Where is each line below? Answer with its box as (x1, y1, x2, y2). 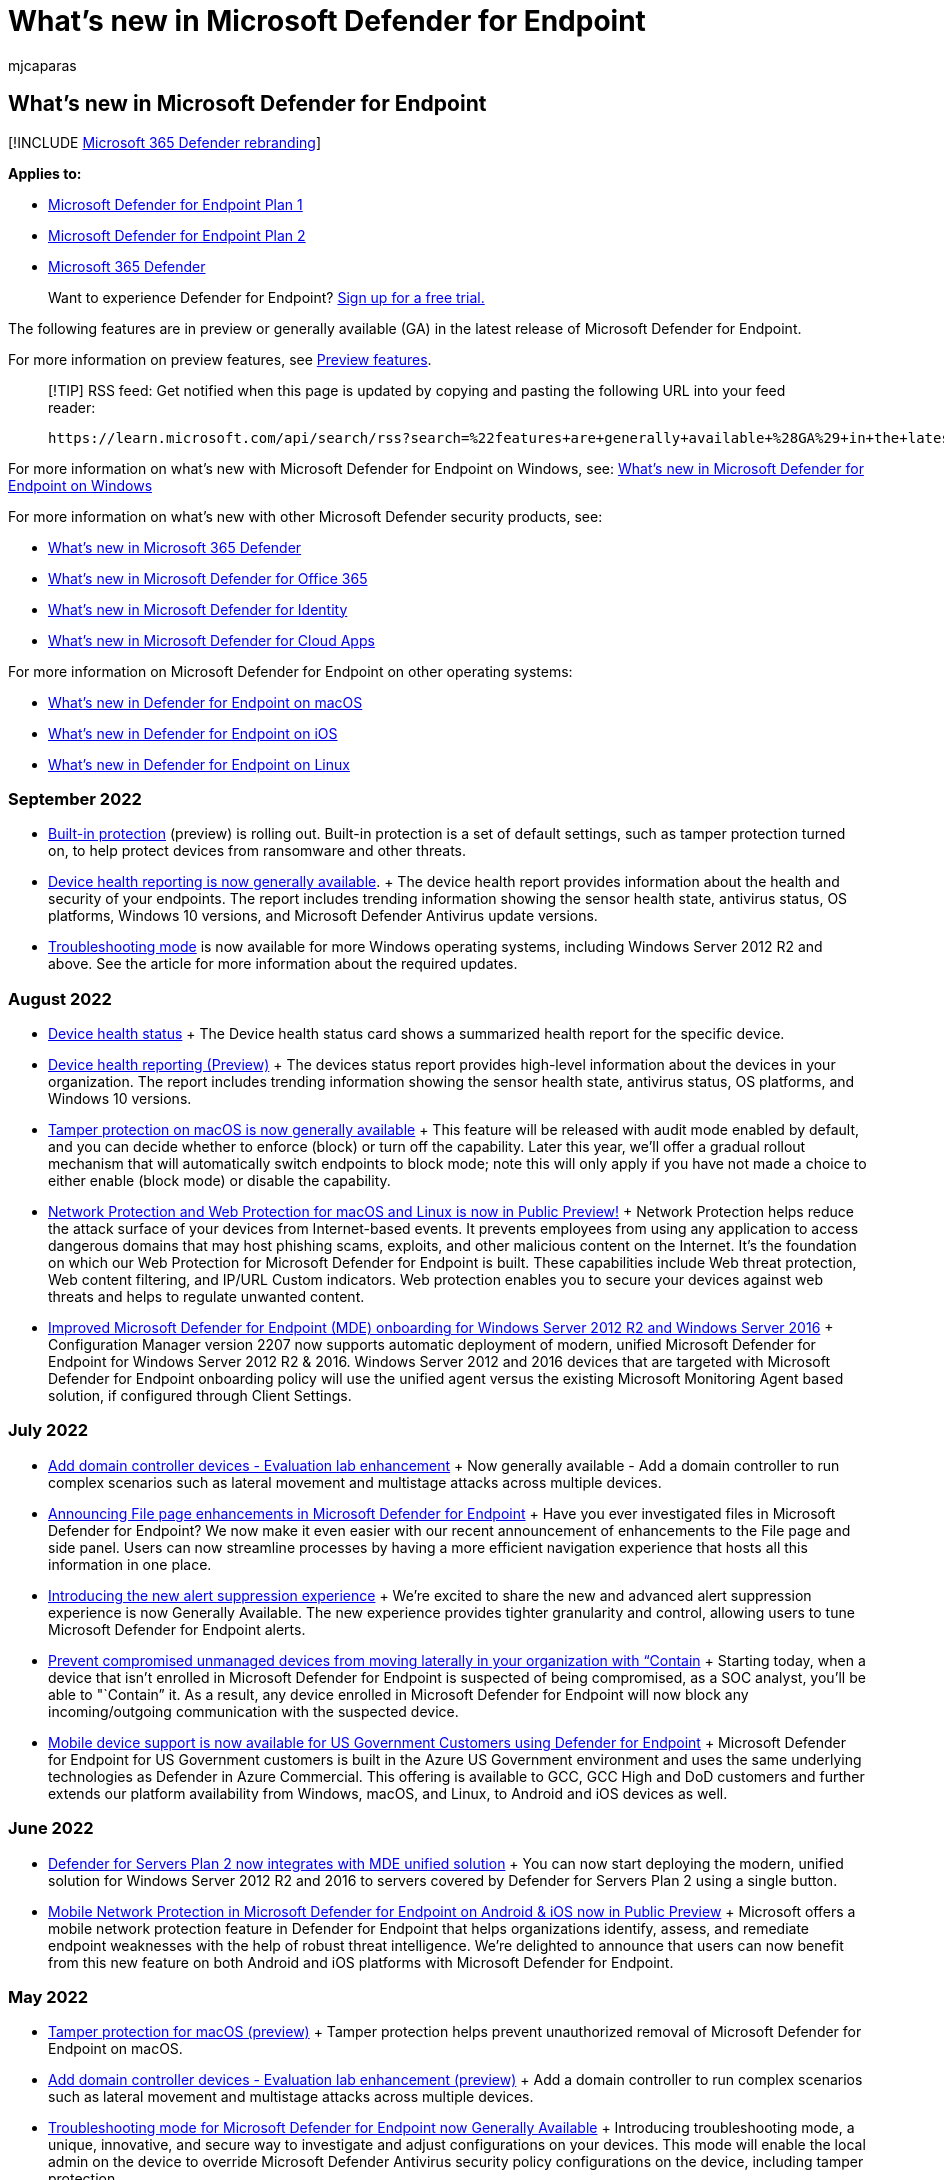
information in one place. (48, 1555, 212, 1573)
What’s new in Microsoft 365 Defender (48, 538, 302, 556)
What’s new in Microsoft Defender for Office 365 (48, 569, 368, 587)
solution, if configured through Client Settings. (48, 1387, 352, 1405)
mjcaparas (8, 56, 77, 74)
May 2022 (8, 1986, 89, 2007)
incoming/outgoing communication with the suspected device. (48, 1702, 459, 1720)
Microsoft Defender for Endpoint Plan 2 (48, 226, 306, 244)
